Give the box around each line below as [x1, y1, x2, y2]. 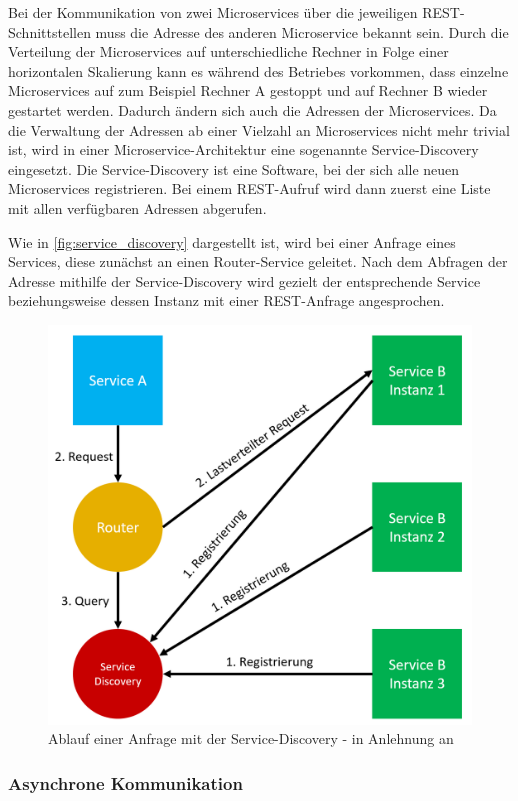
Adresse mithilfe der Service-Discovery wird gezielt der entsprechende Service [8, 270, 481, 291]
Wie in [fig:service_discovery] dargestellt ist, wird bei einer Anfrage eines [8, 231, 456, 252]
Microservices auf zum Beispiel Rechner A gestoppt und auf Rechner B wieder [8, 80, 488, 101]
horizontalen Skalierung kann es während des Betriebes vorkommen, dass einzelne [8, 60, 509, 81]
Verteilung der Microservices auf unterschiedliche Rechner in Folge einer [8, 41, 449, 62]
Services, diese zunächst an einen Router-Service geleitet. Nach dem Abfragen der [8, 251, 508, 272]
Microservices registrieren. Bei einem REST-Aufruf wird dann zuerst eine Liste [8, 178, 491, 199]
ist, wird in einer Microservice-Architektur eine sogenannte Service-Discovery [8, 139, 479, 160]
